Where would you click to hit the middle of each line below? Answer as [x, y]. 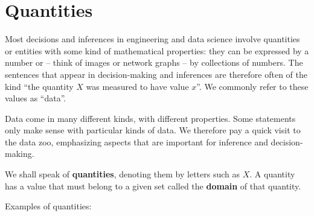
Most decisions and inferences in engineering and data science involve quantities [152, 39]
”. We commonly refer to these [252, 86]
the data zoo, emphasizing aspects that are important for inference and [136, 141]
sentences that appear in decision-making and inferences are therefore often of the [156, 74]
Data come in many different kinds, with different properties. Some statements [150, 118]
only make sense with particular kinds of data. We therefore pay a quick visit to [153, 130]
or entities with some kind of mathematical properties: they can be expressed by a [157, 50]
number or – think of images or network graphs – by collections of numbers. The [154, 62]
